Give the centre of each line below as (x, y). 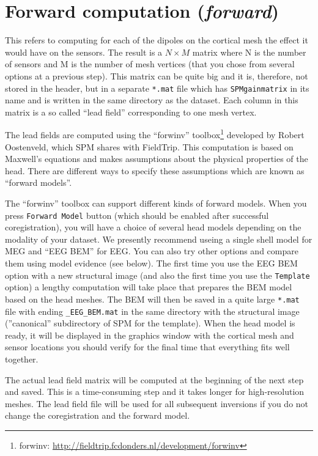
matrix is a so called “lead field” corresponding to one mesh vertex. (131, 112)
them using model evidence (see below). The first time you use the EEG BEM (151, 263)
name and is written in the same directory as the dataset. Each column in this (152, 100)
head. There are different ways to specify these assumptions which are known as (155, 170)
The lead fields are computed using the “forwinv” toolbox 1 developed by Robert (155, 134)
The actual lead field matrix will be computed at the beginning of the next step (154, 379)
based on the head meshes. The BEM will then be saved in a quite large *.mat (152, 299)
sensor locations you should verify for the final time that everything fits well (147, 347)
